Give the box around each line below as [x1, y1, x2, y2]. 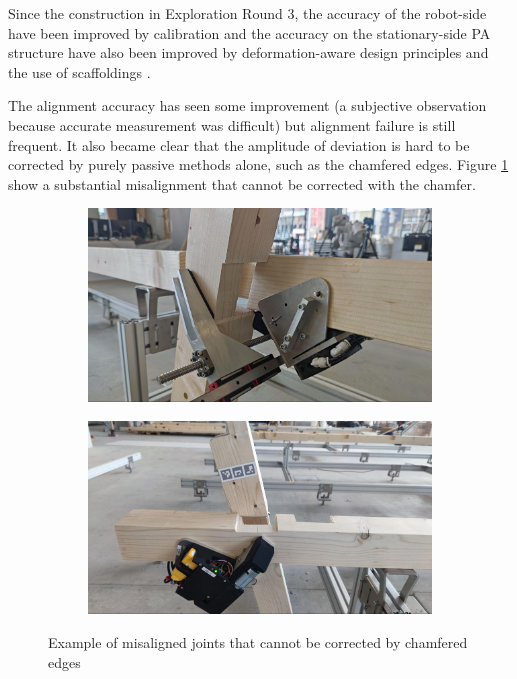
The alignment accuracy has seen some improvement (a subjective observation [8, 95, 487, 116]
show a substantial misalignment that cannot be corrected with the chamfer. [8, 173, 476, 194]
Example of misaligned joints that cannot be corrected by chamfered [48, 631, 468, 652]
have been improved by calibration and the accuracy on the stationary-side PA [8, 22, 491, 43]
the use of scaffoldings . [8, 61, 151, 82]
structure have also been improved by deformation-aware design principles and [8, 42, 489, 63]
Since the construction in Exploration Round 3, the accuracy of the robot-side [8, 3, 487, 23]
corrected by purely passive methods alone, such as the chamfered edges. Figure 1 [8, 154, 509, 175]
